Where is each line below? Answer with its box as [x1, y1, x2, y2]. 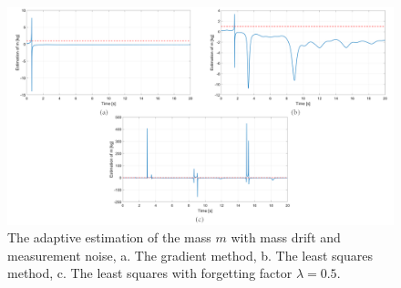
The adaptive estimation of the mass [7, 228, 211, 247]
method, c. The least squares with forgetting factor [7, 263, 293, 283]
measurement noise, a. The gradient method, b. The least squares [7, 245, 374, 264]
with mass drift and [231, 228, 341, 247]
